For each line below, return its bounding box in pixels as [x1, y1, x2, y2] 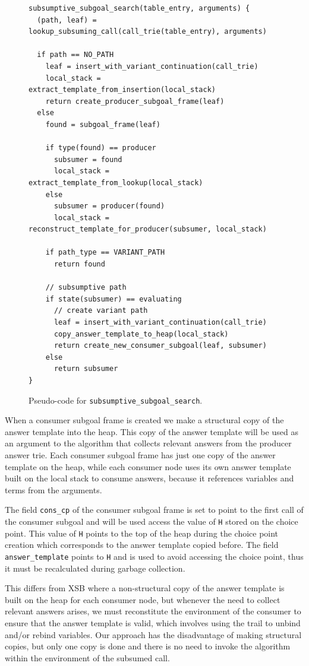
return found [53, 260, 105, 269]
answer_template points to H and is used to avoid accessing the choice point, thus [5, 550, 304, 562]
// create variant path [53, 306, 148, 315]
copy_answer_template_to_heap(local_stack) [53, 329, 229, 338]
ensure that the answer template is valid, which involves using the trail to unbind [5, 617, 301, 629]
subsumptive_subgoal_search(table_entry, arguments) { [29, 4, 250, 12]
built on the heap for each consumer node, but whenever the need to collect [5, 593, 280, 605]
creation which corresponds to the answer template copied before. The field [5, 538, 279, 551]
